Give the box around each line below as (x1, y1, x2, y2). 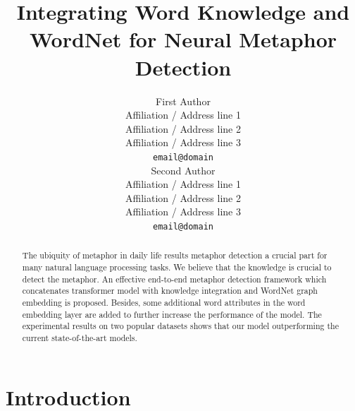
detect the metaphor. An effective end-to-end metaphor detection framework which (22, 273, 327, 285)
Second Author (151, 162, 216, 177)
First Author (156, 93, 211, 108)
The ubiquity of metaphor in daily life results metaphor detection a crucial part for (22, 249, 328, 261)
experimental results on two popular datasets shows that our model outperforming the (22, 320, 339, 332)
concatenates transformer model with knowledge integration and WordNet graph (22, 285, 318, 297)
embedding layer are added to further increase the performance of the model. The (22, 308, 322, 320)
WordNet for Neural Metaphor (29, 25, 337, 54)
